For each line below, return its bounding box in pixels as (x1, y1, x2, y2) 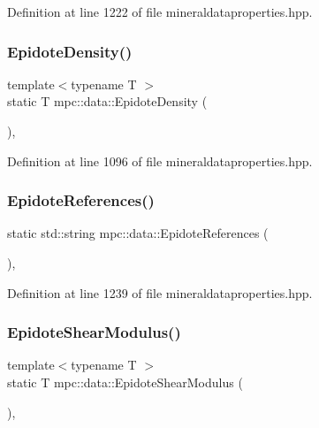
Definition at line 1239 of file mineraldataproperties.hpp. (7, 283, 313, 302)
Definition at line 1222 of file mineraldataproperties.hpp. (7, 3, 313, 20)
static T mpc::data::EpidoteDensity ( (7, 92, 208, 111)
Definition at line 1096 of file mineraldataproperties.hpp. (7, 151, 313, 170)
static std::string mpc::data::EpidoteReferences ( (7, 224, 269, 242)
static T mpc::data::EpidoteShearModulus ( (7, 373, 243, 391)
